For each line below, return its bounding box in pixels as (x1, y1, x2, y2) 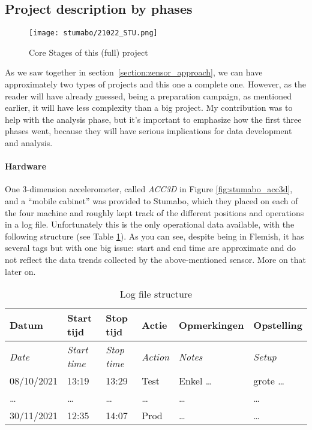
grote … (253, 374, 285, 388)
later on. (5, 265, 36, 277)
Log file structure (119, 287, 193, 301)
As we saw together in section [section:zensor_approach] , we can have (5, 66, 263, 78)
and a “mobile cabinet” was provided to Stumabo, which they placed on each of (5, 195, 298, 207)
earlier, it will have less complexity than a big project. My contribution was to (5, 101, 293, 114)
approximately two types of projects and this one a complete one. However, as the (5, 78, 307, 90)
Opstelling (253, 317, 302, 332)
